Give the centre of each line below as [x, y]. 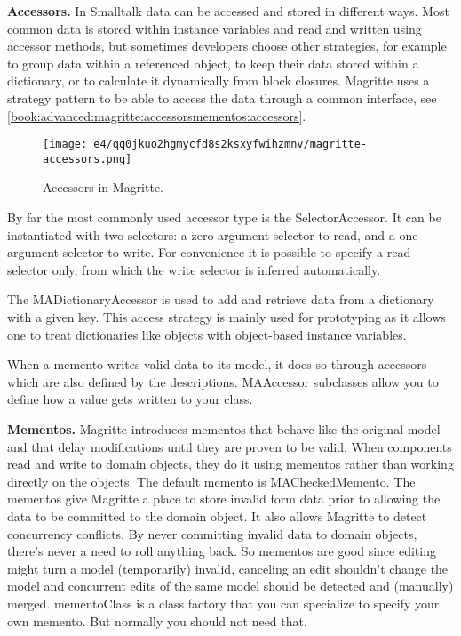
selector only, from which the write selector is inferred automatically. [194, 269]
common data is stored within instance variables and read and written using [215, 28]
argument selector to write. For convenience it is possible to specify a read [209, 252]
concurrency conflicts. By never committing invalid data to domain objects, [212, 533]
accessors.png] [87, 159]
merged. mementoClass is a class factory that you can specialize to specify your [223, 603]
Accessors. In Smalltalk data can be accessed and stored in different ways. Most [228, 11]
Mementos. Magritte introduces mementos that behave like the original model [224, 429]
